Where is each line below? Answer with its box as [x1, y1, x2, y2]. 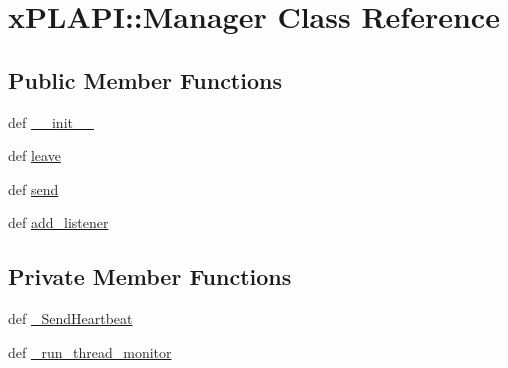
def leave [8, 145, 61, 166]
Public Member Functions [8, 64, 282, 95]
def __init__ [8, 111, 94, 132]
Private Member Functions [8, 261, 292, 292]
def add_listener [8, 212, 109, 233]
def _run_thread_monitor [8, 341, 172, 362]
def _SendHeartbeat [8, 308, 133, 329]
